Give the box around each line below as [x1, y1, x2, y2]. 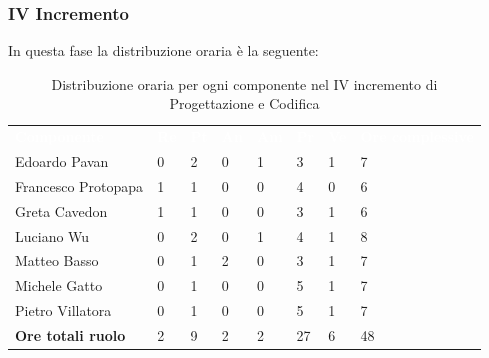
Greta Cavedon [15, 200, 108, 221]
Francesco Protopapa [15, 175, 144, 196]
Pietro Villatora [15, 300, 112, 321]
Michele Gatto [15, 275, 103, 296]
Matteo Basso [15, 250, 99, 271]
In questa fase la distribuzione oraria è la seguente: [8, 40, 319, 61]
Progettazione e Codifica [169, 93, 320, 114]
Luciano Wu [15, 225, 90, 246]
